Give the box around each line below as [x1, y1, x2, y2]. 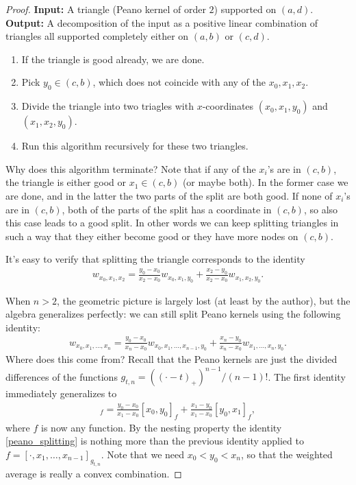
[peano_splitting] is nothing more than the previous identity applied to [5, 434, 304, 448]
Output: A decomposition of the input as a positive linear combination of [5, 15, 318, 29]
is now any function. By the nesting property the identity [41, 420, 282, 434]
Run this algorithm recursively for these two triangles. [21, 139, 249, 153]
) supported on [214, 2, 277, 16]
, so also [303, 202, 338, 216]
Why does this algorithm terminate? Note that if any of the [5, 161, 256, 176]
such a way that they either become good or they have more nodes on [5, 228, 298, 243]
